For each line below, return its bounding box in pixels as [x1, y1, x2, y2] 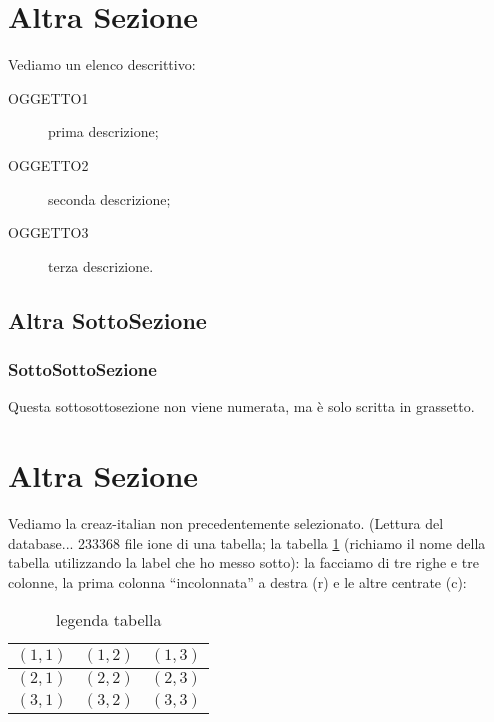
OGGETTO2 [8, 154, 89, 175]
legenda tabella [56, 608, 162, 632]
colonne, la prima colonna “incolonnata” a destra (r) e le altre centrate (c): [8, 571, 467, 592]
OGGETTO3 [8, 222, 89, 243]
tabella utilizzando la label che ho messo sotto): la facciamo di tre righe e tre [8, 552, 479, 573]
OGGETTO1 [8, 87, 89, 108]
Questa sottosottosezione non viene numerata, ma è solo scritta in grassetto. [8, 396, 475, 417]
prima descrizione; [48, 121, 159, 142]
